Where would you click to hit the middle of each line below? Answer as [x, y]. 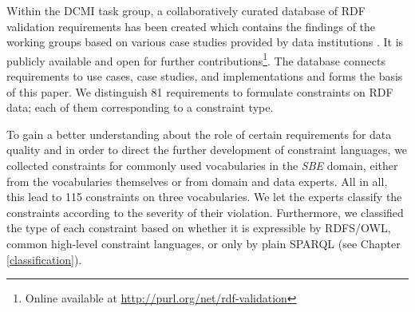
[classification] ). [44, 259]
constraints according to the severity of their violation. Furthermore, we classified [205, 212]
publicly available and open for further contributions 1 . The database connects [196, 59]
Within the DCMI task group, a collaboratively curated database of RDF [186, 10]
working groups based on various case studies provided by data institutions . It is [205, 42]
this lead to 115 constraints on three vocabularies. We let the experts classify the [204, 197]
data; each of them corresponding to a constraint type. [140, 107]
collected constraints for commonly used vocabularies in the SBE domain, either [202, 165]
